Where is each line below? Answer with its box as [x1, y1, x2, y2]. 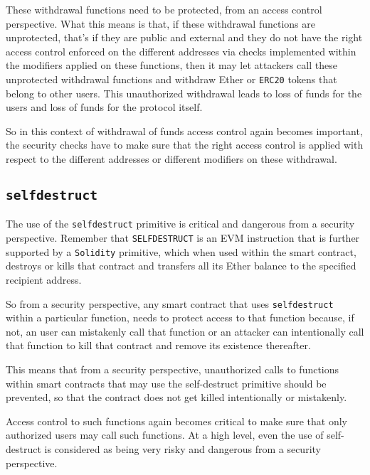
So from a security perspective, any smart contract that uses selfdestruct [6, 296, 334, 311]
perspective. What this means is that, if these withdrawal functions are [6, 16, 315, 31]
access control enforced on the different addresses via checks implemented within [6, 43, 356, 58]
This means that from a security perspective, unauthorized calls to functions [6, 361, 339, 376]
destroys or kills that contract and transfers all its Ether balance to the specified [6, 258, 356, 273]
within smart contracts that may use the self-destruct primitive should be [6, 375, 327, 390]
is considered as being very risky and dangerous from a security [44, 441, 321, 456]
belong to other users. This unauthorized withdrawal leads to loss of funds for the [6, 85, 362, 100]
